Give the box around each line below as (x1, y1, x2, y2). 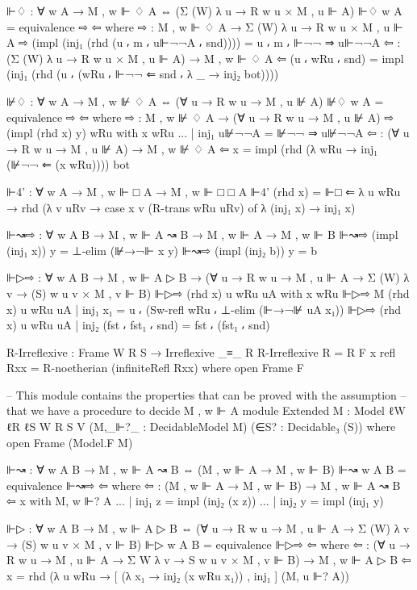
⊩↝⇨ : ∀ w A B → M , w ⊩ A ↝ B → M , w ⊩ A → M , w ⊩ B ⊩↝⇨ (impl (6, 226, 398, 243)
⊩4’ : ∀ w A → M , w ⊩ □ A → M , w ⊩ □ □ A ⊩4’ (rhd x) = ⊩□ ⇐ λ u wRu (6, 182, 401, 199)
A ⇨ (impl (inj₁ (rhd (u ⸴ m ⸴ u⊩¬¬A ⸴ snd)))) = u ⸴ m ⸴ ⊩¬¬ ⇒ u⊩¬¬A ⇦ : (6, 34, 401, 51)
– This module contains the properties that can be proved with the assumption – (6, 386, 407, 403)
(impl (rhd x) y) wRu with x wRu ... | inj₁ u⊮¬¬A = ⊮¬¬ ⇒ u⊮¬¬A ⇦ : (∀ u (6, 124, 410, 141)
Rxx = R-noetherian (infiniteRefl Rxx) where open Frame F (6, 359, 304, 376)
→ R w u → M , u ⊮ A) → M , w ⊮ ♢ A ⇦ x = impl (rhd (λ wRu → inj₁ (6, 140, 378, 157)
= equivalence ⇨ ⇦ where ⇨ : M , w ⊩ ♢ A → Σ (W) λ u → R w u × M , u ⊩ (6, 18, 404, 35)
